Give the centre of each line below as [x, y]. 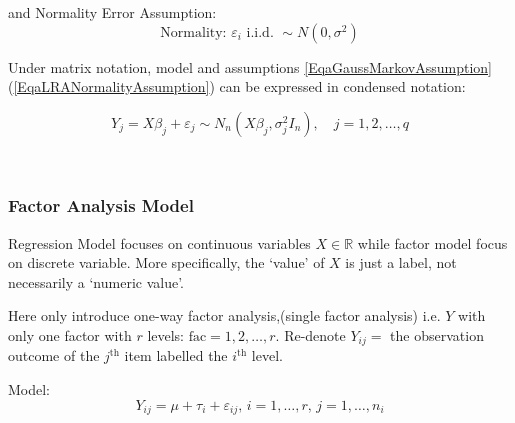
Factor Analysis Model [101, 205]
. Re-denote [310, 334]
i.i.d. [260, 32]
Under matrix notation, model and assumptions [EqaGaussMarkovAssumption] [250, 66]
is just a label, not [401, 262]
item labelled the [176, 355]
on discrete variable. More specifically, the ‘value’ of [166, 262]
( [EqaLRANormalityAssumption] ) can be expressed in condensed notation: [237, 86]
